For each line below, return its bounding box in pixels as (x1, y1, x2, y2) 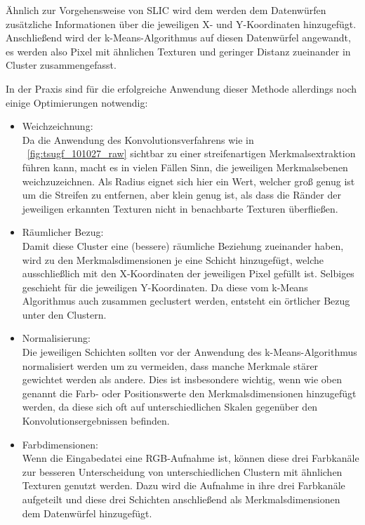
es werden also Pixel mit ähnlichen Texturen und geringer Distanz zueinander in (6, 44, 351, 58)
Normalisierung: (22, 331, 91, 345)
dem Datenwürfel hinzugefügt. (22, 505, 152, 520)
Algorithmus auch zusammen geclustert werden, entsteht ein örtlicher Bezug (22, 293, 350, 308)
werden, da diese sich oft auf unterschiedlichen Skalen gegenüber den (22, 399, 318, 414)
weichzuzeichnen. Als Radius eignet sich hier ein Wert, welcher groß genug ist (22, 173, 355, 188)
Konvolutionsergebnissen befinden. (22, 413, 170, 428)
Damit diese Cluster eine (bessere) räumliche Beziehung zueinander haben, (22, 238, 344, 253)
